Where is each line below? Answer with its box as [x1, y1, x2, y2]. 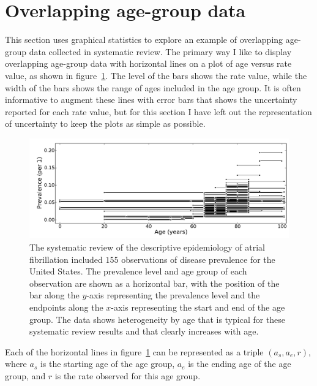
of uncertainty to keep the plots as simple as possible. [5, 117, 206, 130]
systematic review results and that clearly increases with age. [29, 325, 259, 338]
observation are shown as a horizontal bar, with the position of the [29, 276, 280, 289]
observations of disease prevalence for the [121, 252, 275, 265]
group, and [5, 369, 46, 382]
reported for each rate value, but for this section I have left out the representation [5, 105, 312, 118]
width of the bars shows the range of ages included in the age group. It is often [5, 81, 301, 94]
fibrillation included [29, 252, 103, 265]
